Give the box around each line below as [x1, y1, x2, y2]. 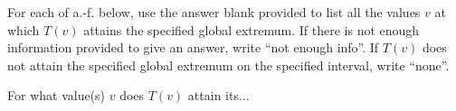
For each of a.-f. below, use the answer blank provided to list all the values [7, 3, 421, 21]
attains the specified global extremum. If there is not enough [83, 20, 420, 39]
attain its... [187, 86, 250, 105]
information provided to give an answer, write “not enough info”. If [7, 38, 379, 57]
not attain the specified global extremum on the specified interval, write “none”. [7, 55, 450, 74]
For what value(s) [7, 86, 106, 105]
